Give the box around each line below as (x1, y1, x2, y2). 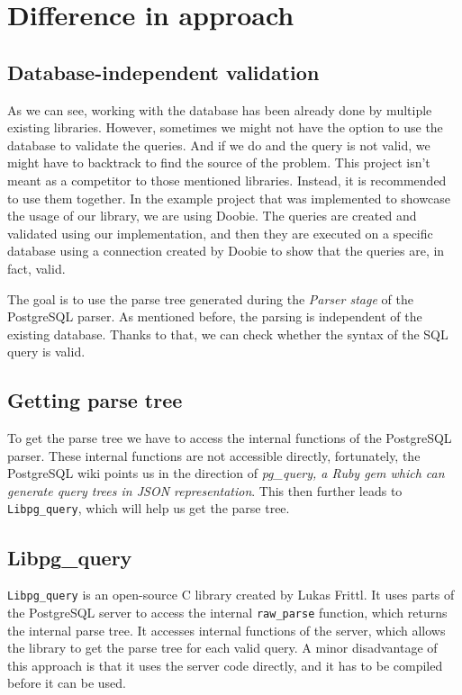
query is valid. (7, 342, 86, 361)
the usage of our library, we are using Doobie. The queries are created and (7, 206, 417, 225)
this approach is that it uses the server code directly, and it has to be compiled (7, 655, 443, 674)
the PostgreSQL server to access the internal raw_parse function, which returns (7, 602, 448, 621)
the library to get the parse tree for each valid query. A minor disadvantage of (7, 638, 438, 657)
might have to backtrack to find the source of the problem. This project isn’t (7, 153, 430, 172)
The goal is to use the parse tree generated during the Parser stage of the (7, 289, 413, 308)
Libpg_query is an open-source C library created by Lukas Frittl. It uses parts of (7, 585, 455, 604)
